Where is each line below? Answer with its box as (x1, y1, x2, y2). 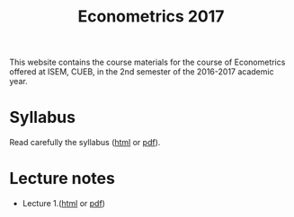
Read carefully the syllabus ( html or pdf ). (9, 137, 161, 148)
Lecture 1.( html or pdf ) (22, 198, 106, 209)
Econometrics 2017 (77, 6, 225, 27)
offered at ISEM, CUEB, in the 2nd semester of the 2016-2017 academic (9, 66, 274, 77)
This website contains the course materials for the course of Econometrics (9, 56, 286, 68)
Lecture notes (9, 169, 115, 189)
